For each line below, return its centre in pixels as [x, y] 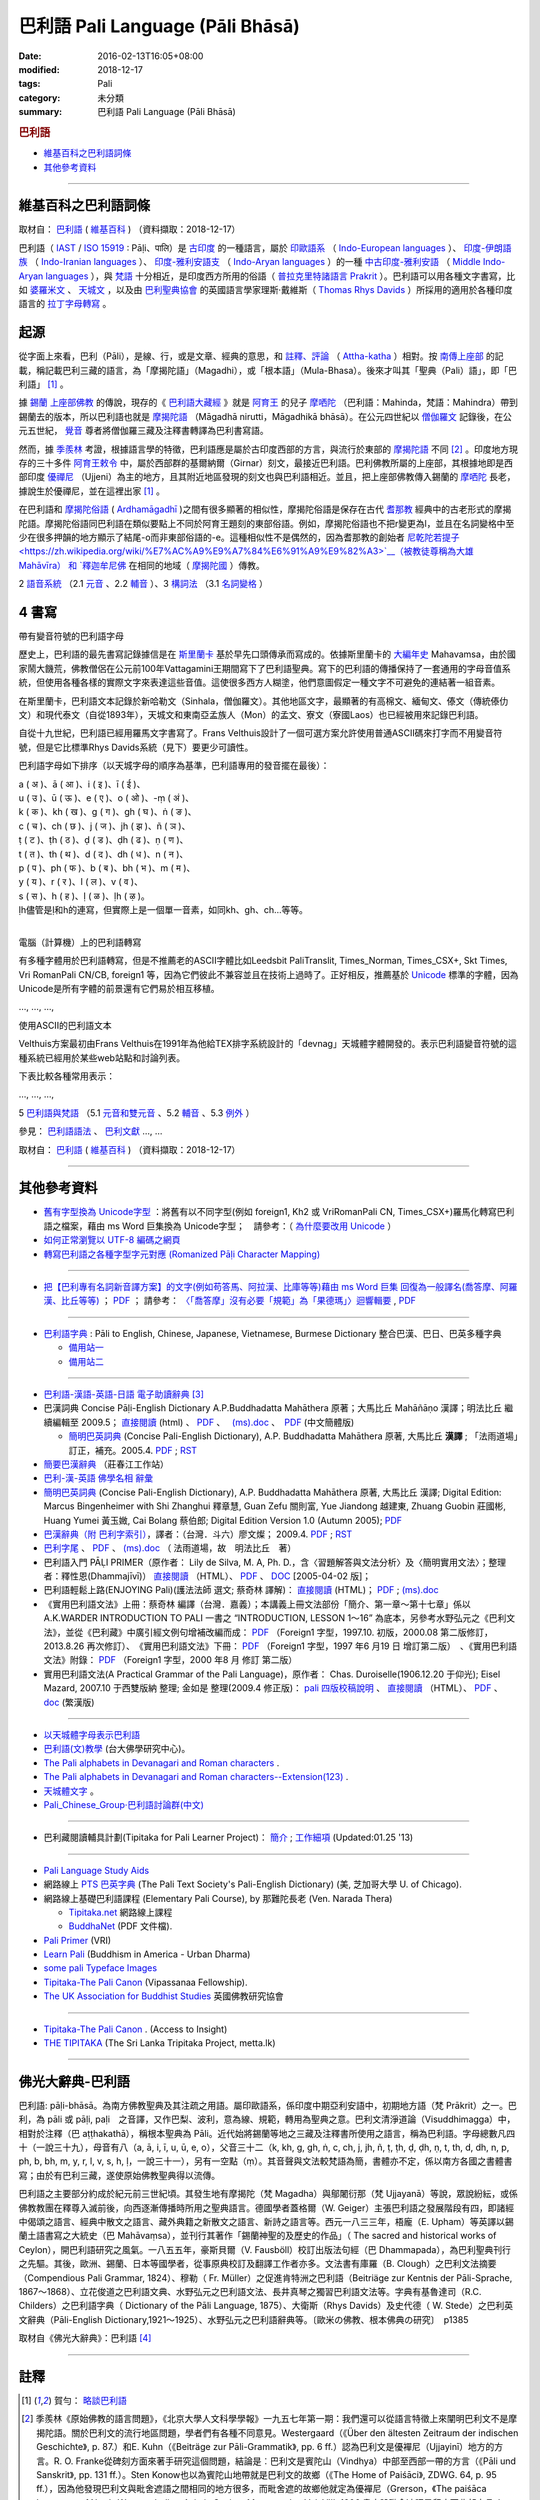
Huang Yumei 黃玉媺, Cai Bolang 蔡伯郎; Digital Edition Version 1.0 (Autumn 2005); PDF [223, 1520]
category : [39, 97]
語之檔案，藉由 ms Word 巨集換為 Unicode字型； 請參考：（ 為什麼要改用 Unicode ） [220, 1226]
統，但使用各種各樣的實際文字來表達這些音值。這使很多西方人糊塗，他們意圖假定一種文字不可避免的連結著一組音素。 [259, 682]
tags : [29, 84]
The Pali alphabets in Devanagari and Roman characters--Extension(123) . [196, 1777]
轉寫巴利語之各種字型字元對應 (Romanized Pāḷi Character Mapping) [182, 1254]
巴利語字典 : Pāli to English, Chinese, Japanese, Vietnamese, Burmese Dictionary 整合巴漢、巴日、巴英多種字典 [272, 1333]
